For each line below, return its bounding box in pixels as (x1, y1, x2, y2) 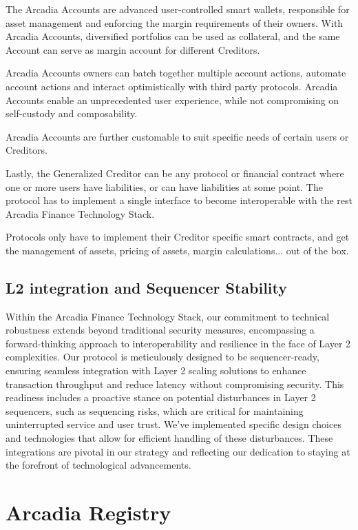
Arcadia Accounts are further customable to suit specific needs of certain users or (6, 129, 349, 143)
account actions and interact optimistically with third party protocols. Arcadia (6, 79, 338, 93)
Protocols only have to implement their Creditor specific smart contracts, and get (6, 230, 350, 244)
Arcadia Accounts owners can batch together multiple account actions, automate (6, 65, 346, 80)
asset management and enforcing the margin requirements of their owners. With (6, 15, 344, 30)
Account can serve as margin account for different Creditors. (6, 42, 260, 57)
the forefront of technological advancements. (6, 458, 191, 472)
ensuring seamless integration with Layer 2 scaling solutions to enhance (6, 363, 306, 378)
